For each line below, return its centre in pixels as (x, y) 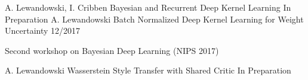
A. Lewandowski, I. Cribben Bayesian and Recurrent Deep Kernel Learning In (148, 7)
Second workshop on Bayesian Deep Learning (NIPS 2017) (112, 50)
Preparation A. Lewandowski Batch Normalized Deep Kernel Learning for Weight (154, 19)
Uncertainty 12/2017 (43, 31)
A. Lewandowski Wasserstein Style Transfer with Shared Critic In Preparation (148, 70)
